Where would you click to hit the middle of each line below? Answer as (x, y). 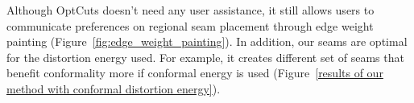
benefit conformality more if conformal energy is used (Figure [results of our (195, 73)
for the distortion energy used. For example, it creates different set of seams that (205, 57)
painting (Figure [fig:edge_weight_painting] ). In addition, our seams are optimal (207, 41)
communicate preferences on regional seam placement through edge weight (190, 25)
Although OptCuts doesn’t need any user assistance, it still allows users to (190, 10)
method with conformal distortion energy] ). (114, 88)
